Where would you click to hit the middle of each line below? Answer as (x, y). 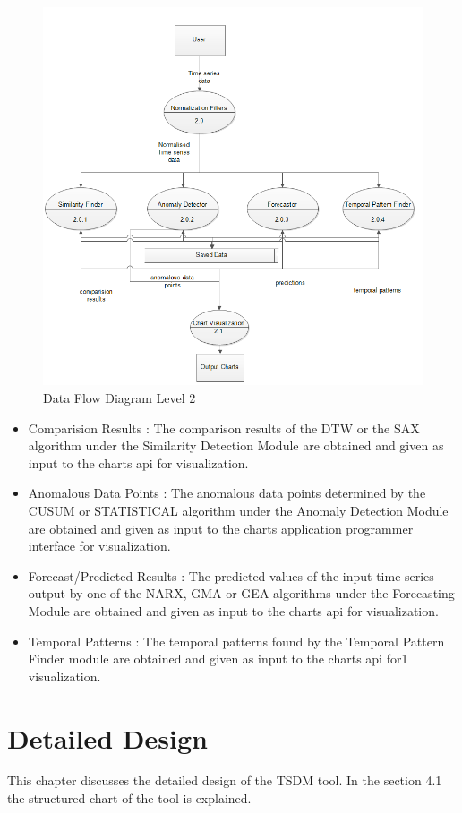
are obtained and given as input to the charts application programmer (221, 528)
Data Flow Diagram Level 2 (120, 398)
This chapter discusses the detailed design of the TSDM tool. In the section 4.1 (225, 780)
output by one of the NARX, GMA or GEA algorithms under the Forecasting (241, 593)
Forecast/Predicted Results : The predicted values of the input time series (231, 575)
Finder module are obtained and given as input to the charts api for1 (218, 659)
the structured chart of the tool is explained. (129, 798)
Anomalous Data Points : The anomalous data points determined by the (227, 493)
